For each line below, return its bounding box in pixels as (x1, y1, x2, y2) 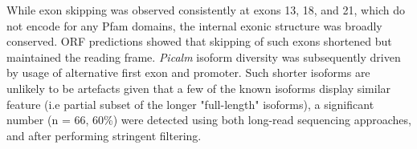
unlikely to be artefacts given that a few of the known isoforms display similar (6, 79, 391, 96)
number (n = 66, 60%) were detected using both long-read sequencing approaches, (6, 111, 411, 128)
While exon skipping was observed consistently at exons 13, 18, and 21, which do (6, 2, 405, 18)
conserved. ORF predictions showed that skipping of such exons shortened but (6, 33, 392, 50)
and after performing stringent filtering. (6, 127, 202, 143)
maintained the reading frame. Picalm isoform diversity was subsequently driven (6, 48, 401, 65)
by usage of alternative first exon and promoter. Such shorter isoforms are (6, 64, 370, 81)
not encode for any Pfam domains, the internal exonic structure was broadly (6, 17, 382, 34)
